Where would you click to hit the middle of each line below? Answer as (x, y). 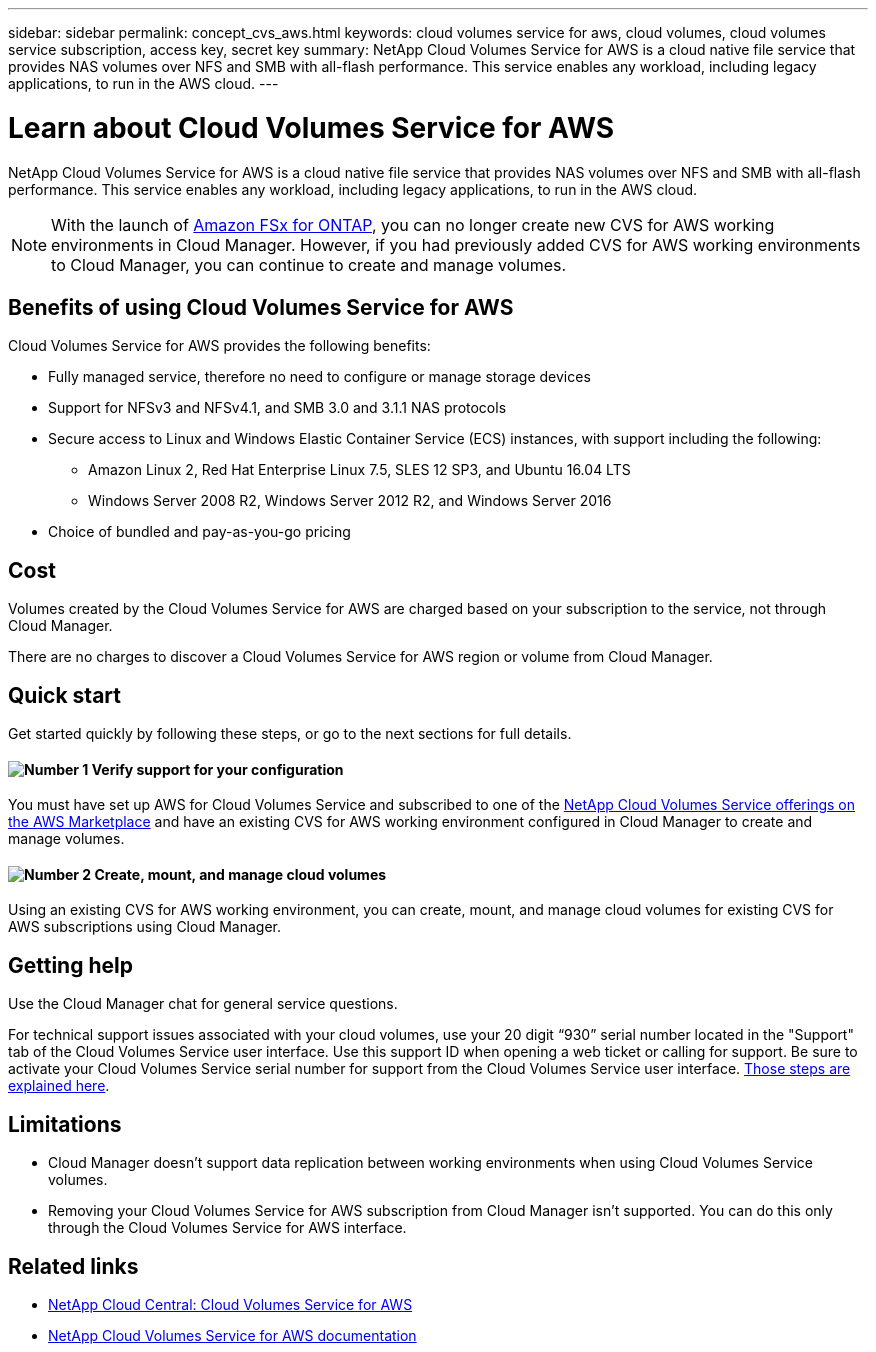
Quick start (64, 695)
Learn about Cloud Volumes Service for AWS (311, 127)
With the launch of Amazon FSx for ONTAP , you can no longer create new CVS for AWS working (413, 224)
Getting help (70, 965)
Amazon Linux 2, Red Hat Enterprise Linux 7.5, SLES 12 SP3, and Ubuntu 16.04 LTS (359, 470)
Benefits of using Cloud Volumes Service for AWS (261, 307)
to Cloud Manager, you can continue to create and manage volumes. (309, 264)
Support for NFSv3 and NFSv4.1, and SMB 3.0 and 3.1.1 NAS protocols (277, 408)
